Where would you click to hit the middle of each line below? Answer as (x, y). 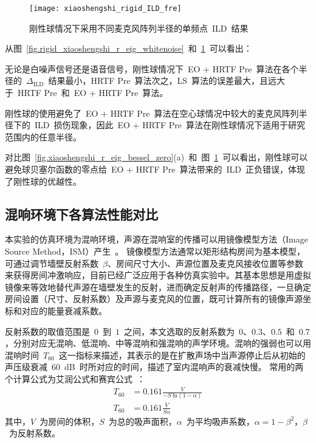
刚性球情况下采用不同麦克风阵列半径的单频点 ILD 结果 (139, 28)
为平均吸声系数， (220, 421)
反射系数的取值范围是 (47, 331)
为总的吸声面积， (143, 421)
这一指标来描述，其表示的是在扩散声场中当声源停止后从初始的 (182, 355)
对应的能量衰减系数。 (64, 310)
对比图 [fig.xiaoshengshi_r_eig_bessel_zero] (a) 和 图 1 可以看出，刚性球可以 (156, 157)
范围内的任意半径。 (43, 136)
